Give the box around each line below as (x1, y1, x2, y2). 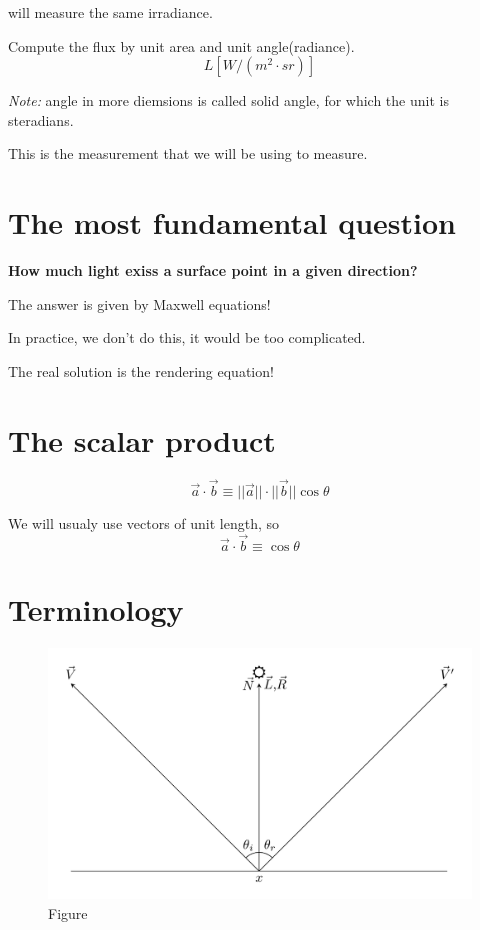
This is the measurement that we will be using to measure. (8, 143, 368, 164)
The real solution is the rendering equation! (8, 360, 274, 381)
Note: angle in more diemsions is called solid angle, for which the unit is (8, 90, 449, 111)
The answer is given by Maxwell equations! (8, 293, 271, 314)
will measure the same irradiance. (8, 2, 213, 22)
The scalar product (8, 419, 276, 460)
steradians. (8, 109, 74, 130)
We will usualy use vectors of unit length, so (8, 512, 280, 533)
